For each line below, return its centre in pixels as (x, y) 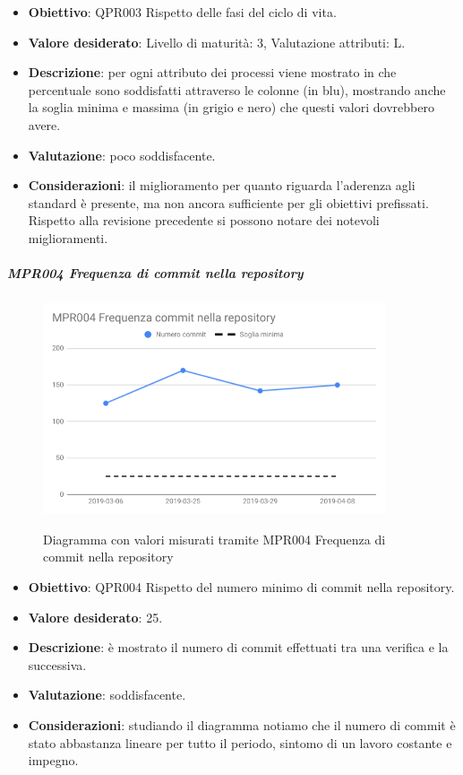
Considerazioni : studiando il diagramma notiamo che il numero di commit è (242, 724)
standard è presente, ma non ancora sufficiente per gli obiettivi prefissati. (228, 202)
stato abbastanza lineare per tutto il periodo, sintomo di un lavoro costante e (240, 742)
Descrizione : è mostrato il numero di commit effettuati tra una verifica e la (238, 647)
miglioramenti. (68, 237)
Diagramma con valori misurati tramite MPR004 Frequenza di (214, 539)
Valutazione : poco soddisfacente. (122, 155)
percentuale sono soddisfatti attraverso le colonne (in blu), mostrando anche (237, 89)
